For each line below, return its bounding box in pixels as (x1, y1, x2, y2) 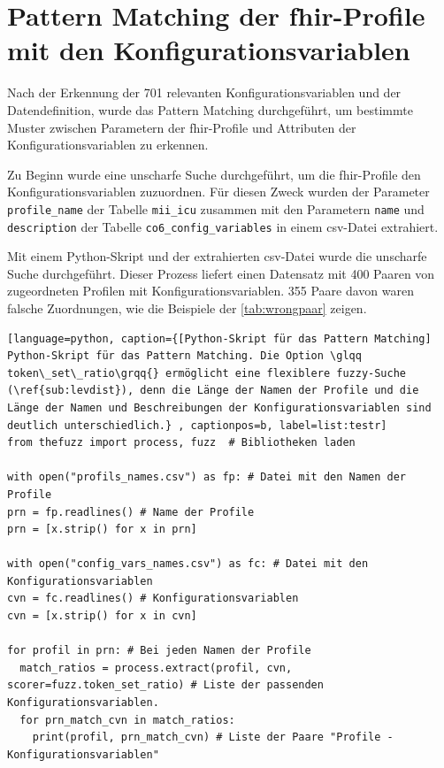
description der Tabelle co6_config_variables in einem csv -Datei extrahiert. (7, 217, 439, 235)
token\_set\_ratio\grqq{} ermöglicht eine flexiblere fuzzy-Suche (7, 366, 407, 380)
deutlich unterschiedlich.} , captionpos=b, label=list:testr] (7, 419, 387, 432)
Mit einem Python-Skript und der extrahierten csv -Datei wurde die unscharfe (7, 247, 427, 265)
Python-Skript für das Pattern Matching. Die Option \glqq (7, 349, 362, 363)
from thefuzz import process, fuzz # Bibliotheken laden (7, 436, 356, 449)
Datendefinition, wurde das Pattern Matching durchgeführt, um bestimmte (7, 100, 413, 119)
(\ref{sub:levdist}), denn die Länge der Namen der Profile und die (7, 384, 419, 397)
